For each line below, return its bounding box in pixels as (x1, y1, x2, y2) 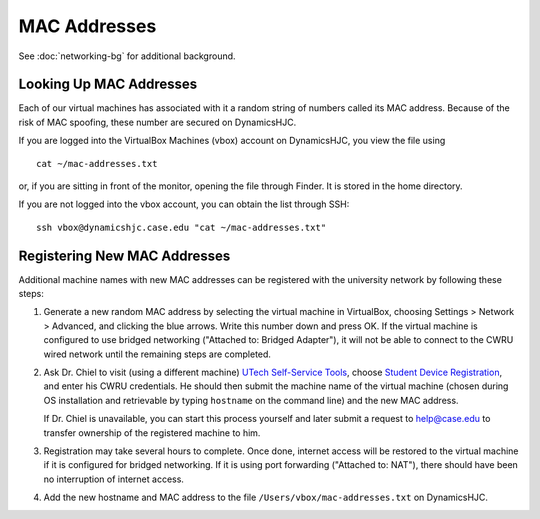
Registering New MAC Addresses (18, 247, 231, 264)
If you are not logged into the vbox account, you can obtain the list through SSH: (18, 198, 350, 210)
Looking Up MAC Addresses (18, 76, 198, 93)
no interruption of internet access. (43, 473, 185, 485)
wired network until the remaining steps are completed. (43, 348, 272, 360)
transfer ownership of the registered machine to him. (43, 426, 261, 439)
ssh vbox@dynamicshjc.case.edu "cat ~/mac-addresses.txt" (36, 221, 327, 233)
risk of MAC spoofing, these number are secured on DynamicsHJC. (18, 116, 297, 128)
